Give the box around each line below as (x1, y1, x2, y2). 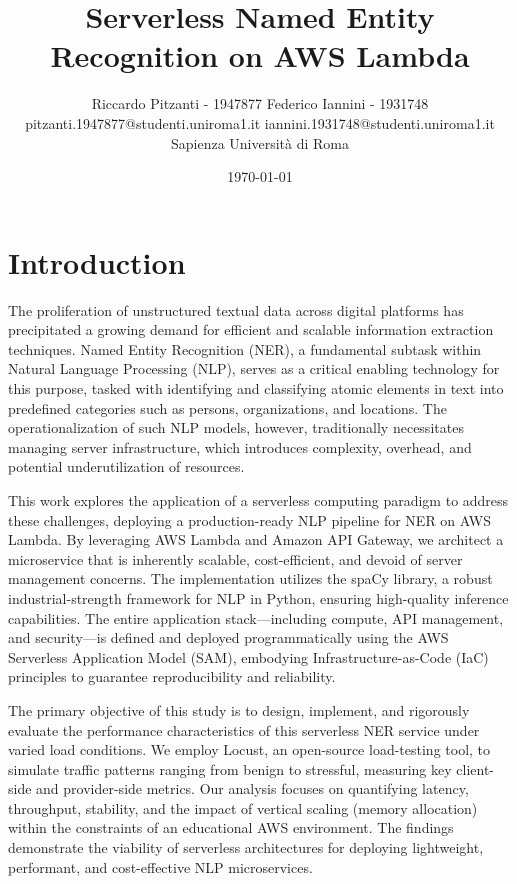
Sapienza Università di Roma (170, 132, 350, 153)
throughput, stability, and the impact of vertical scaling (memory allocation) (8, 797, 478, 818)
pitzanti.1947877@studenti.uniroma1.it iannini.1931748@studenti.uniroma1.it (25, 112, 495, 133)
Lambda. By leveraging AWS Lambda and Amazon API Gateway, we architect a (8, 529, 504, 550)
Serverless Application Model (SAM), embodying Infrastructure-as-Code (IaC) (8, 646, 489, 667)
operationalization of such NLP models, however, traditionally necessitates (8, 417, 464, 438)
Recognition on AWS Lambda (50, 35, 470, 76)
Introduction (8, 241, 186, 282)
